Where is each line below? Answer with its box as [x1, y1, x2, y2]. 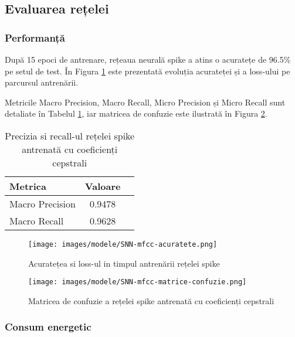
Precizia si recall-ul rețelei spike [5, 128, 135, 142]
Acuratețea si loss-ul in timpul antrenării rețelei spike [28, 257, 220, 269]
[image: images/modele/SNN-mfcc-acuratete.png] [28, 240, 218, 249]
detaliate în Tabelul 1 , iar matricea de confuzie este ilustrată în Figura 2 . [5, 107, 267, 120]
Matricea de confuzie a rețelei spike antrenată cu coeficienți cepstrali [28, 294, 274, 307]
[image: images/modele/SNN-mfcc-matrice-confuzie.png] [28, 278, 247, 287]
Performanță [5, 30, 65, 45]
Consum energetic [5, 319, 91, 334]
